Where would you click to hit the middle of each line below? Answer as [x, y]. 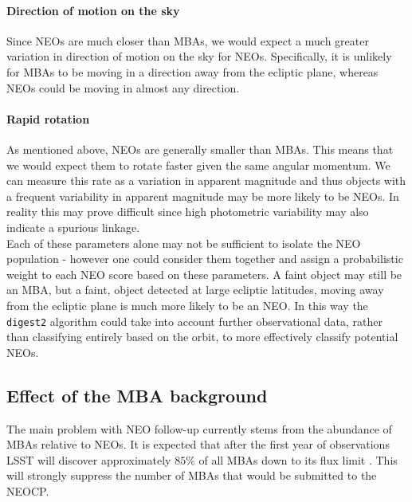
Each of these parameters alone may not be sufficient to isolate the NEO [184, 243]
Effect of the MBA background [137, 395]
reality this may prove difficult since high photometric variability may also [188, 212]
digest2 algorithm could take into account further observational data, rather [195, 321]
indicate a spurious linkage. [73, 227]
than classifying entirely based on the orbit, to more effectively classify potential [202, 337]
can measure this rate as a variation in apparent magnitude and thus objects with [206, 180]
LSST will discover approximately [89, 459]
